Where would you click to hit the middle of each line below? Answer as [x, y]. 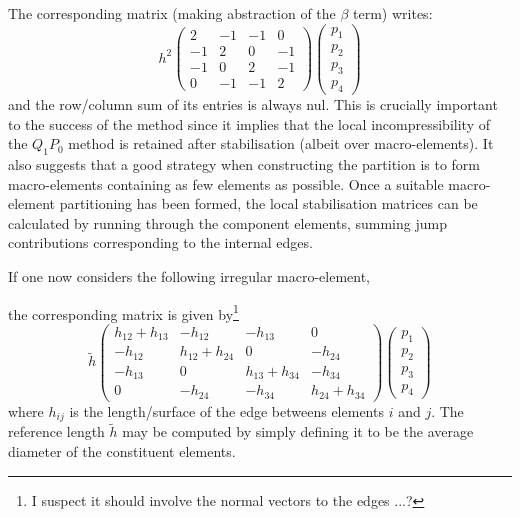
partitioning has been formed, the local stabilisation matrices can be [268, 203]
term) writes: [393, 13]
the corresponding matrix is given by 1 [123, 312]
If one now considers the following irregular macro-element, [189, 275]
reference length [56, 431]
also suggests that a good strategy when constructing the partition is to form [244, 163]
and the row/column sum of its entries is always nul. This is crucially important [253, 103]
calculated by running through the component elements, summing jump [227, 222]
